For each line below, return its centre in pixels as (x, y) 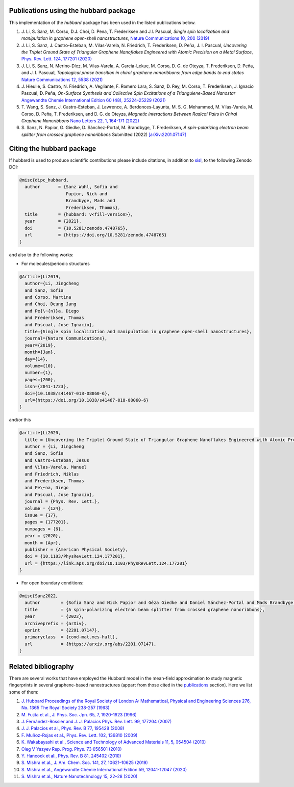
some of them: (24, 692)
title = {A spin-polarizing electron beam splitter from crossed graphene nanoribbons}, (145, 609)
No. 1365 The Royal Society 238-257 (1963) (65, 708)
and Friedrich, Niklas (52, 474)
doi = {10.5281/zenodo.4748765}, (76, 228)
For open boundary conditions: (52, 583)
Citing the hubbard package (53, 148)
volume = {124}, (44, 508)
